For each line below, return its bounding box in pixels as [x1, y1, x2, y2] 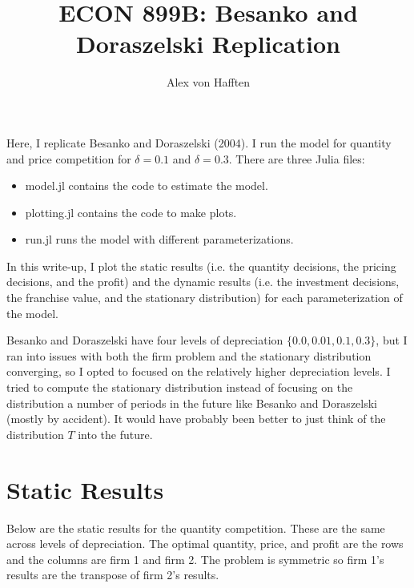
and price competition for [6, 150, 131, 167]
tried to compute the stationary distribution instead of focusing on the [6, 379, 353, 396]
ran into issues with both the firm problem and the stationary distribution [6, 347, 372, 364]
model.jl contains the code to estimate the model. [25, 177, 268, 194]
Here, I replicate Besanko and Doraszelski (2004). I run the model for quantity [6, 134, 392, 151]
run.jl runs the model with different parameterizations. [25, 231, 294, 248]
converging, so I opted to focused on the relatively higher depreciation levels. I [6, 363, 391, 380]
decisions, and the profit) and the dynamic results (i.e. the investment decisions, [6, 273, 400, 290]
